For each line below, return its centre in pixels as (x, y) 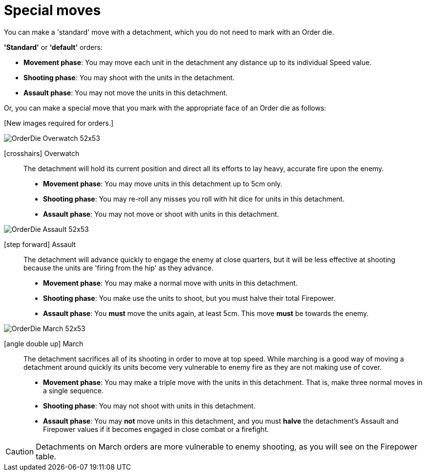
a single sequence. (73, 390)
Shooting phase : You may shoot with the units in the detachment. (129, 77)
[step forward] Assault (40, 244)
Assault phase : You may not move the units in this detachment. (126, 92)
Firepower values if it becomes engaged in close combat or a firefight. (156, 429)
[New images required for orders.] (59, 123)
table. (46, 456)
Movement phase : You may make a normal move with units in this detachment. (170, 283)
